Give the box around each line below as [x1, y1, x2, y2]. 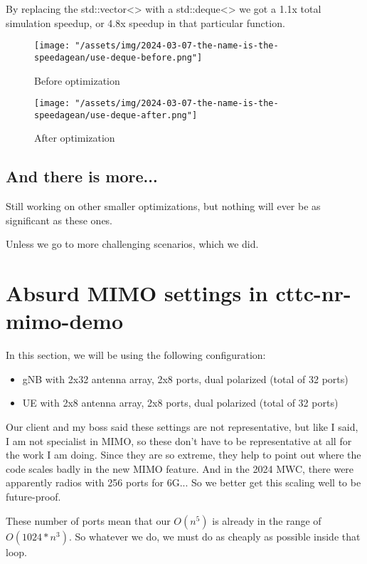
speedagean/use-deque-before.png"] [34, 52, 203, 63]
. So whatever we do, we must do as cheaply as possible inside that [68, 528, 361, 543]
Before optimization [34, 73, 120, 88]
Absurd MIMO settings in [6, 278, 268, 308]
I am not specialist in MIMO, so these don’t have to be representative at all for [6, 433, 352, 448]
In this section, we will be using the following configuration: [6, 348, 266, 362]
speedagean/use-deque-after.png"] [34, 110, 198, 120]
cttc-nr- [275, 278, 351, 308]
